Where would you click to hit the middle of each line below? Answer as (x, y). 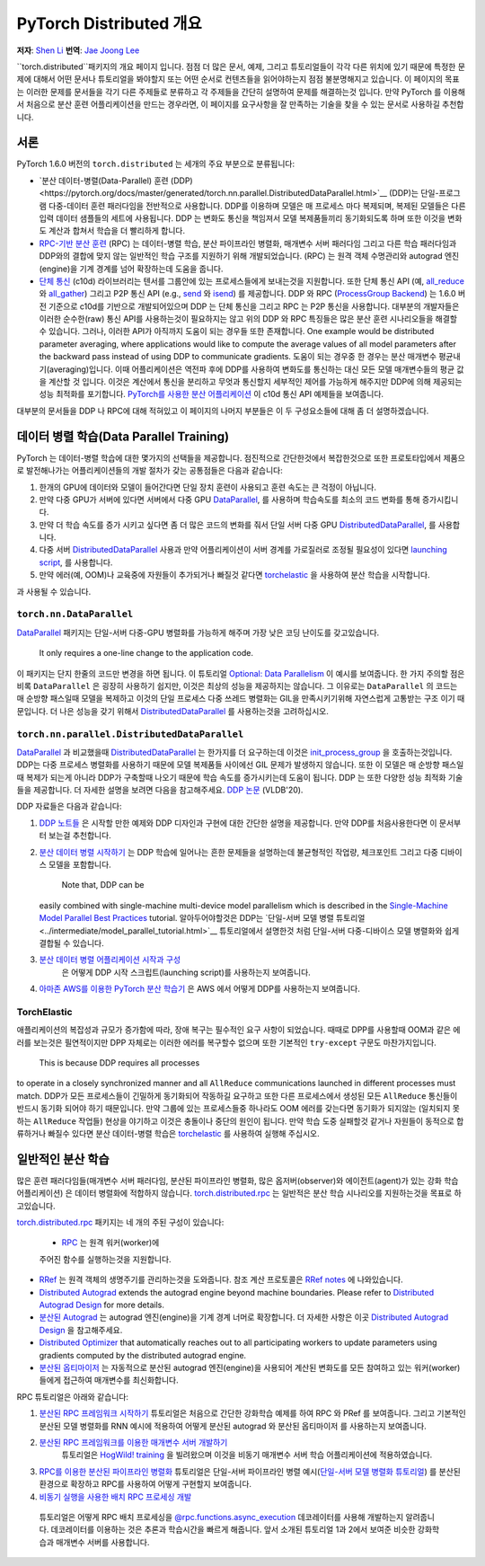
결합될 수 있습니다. (71, 942)
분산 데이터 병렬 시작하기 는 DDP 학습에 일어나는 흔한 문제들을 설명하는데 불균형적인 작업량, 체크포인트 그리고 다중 (239, 852)
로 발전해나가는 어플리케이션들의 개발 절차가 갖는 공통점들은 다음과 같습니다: (150, 471)
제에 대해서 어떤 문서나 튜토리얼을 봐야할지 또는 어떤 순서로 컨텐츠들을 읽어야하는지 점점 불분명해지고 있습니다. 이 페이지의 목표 (238, 79)
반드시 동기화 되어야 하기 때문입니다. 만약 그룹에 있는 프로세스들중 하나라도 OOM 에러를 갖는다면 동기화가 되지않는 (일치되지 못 (238, 1109)
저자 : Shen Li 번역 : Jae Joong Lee (78, 50)
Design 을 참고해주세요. (81, 1330)
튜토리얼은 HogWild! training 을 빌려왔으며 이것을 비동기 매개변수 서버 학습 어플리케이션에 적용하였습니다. (247, 1455)
